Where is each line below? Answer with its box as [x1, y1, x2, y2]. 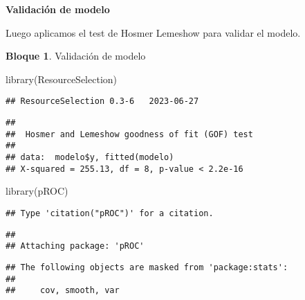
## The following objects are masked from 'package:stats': [6, 262, 288, 272]
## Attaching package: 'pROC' [6, 241, 145, 252]
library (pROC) [6, 184, 68, 198]
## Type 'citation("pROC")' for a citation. [6, 208, 214, 218]
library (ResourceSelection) [6, 71, 118, 86]
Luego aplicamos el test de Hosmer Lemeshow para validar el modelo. [6, 25, 301, 39]
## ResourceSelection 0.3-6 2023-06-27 [6, 96, 199, 107]
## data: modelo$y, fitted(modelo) [6, 152, 174, 162]
